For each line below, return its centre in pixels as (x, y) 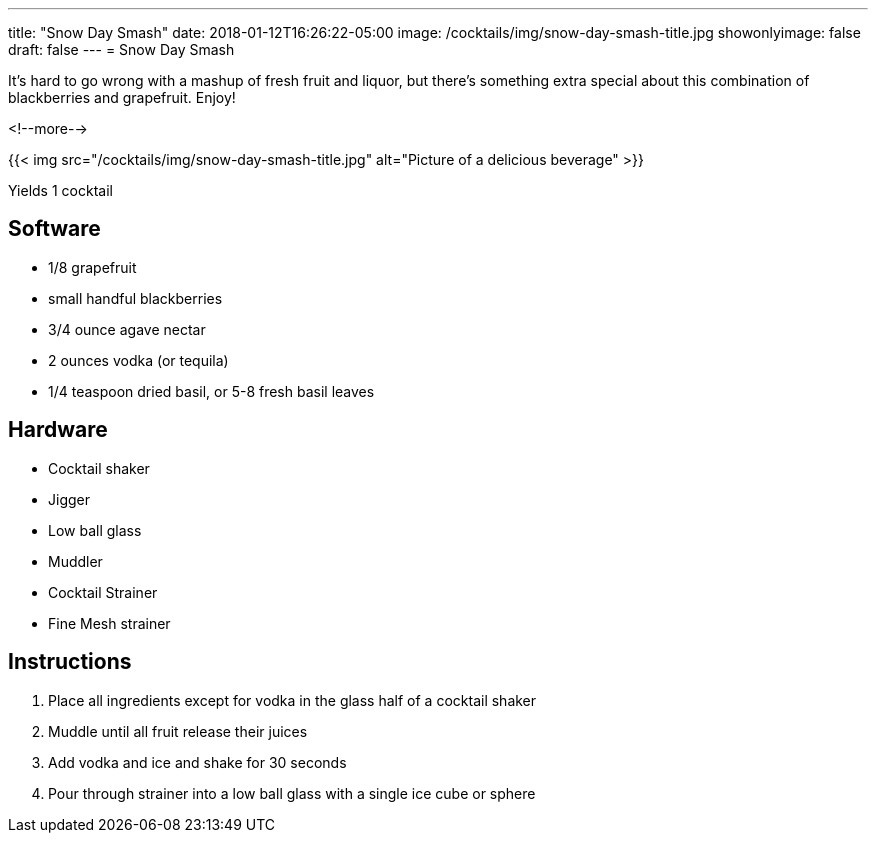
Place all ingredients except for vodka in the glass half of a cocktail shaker (292, 700)
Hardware (58, 430)
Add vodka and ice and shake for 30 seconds (197, 762)
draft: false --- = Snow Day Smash (121, 49)
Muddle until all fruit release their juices (178, 731)
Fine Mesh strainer (109, 623)
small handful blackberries (135, 298)
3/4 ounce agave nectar (127, 329)
